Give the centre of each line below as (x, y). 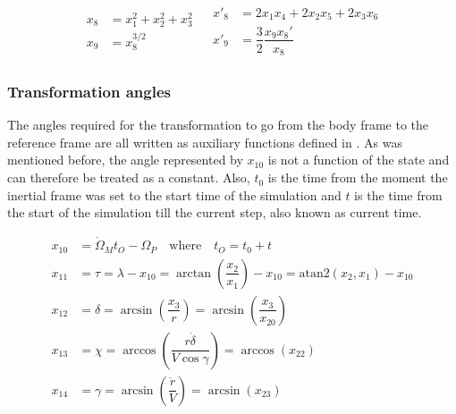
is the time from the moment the (358, 177)
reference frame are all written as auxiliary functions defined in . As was (205, 142)
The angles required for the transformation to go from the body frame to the (218, 125)
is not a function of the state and (359, 160)
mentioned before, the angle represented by (125, 160)
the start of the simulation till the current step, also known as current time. (215, 212)
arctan (194, 273)
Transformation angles (89, 91)
